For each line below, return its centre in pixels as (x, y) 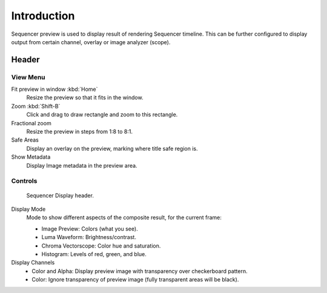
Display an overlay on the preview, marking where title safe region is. (112, 148)
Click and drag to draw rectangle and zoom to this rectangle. (102, 114)
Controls (24, 181)
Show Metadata (31, 157)
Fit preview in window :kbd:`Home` (54, 89)
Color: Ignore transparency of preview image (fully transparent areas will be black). (135, 280)
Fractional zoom (31, 123)
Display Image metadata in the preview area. (82, 165)
